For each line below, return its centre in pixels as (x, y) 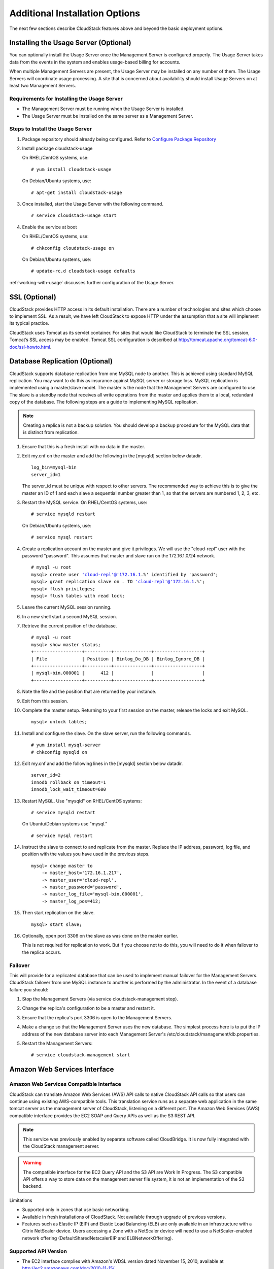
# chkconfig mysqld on (59, 752)
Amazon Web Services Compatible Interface (65, 1084)
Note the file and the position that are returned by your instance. (89, 692)
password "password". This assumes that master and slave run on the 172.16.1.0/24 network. (119, 555)
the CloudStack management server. (61, 1146)
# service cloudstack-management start (81, 1055)
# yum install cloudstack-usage (71, 169)
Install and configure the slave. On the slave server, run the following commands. (107, 733)
